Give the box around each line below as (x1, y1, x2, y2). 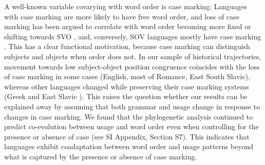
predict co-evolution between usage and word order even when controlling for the (4, 121, 259, 132)
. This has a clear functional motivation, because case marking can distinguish (4, 41, 250, 52)
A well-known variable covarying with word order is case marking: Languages (4, 1, 247, 11)
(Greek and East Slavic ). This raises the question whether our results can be (4, 91, 248, 102)
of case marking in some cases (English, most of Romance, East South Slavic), (4, 71, 251, 82)
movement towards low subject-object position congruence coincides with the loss (4, 61, 260, 72)
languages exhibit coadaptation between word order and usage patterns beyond (4, 141, 253, 152)
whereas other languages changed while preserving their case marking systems (4, 81, 249, 91)
